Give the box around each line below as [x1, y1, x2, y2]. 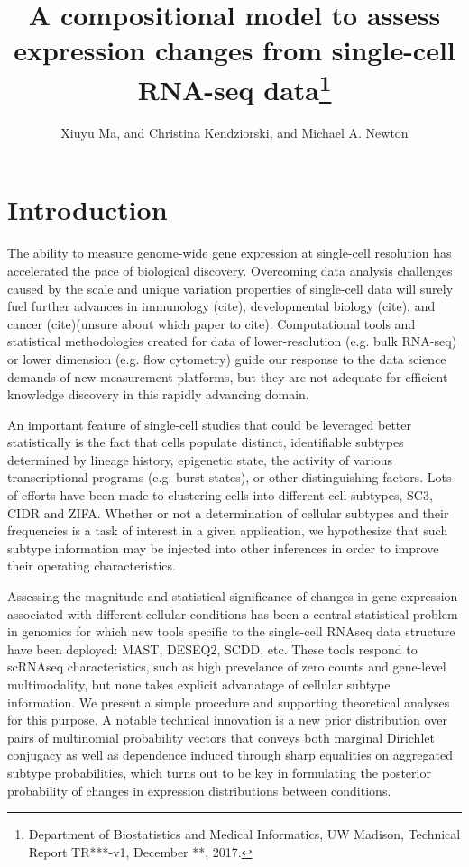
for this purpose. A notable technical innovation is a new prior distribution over [7, 710, 447, 729]
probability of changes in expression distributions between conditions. [7, 780, 391, 799]
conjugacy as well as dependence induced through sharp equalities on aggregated [7, 745, 453, 764]
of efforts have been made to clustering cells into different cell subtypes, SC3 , [7, 486, 433, 505]
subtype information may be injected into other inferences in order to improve [7, 538, 439, 557]
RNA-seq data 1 [137, 67, 332, 107]
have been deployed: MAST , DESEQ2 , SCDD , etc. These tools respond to [7, 639, 418, 658]
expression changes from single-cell [14, 32, 455, 68]
